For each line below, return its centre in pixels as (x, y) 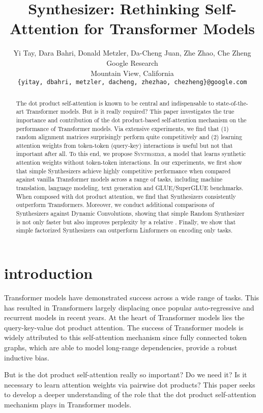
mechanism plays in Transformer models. (68, 404)
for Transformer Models (170, 28)
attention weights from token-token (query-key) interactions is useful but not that (124, 145)
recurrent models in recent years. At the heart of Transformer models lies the (124, 317)
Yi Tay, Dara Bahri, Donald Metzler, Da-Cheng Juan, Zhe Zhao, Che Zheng (132, 53)
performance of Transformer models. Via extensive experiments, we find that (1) (122, 128)
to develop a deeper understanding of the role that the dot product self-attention (130, 394)
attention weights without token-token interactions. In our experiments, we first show (129, 162)
